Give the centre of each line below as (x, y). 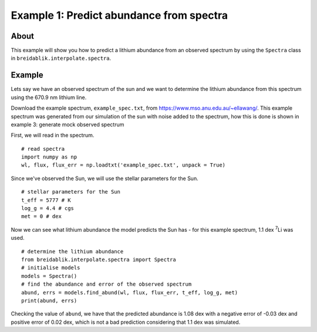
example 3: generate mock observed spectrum (68, 124)
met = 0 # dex (41, 216)
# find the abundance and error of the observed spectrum (107, 284)
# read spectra (43, 149)
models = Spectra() (49, 276)
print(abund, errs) (49, 300)
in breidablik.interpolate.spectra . (61, 58)
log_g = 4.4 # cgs (48, 209)
